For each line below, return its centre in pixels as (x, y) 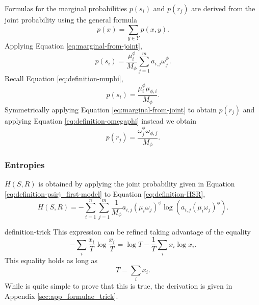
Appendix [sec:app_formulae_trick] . (61, 296)
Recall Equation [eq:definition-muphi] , (64, 78)
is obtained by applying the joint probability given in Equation (137, 184)
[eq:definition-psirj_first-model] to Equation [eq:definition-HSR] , (105, 193)
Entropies (25, 165)
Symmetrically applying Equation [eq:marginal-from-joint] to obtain (111, 109)
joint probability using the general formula (71, 19)
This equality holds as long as (51, 260)
